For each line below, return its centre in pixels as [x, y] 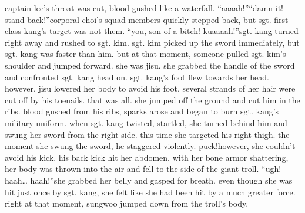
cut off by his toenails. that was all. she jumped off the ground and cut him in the [152, 99]
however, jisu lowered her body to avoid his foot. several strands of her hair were [150, 88]
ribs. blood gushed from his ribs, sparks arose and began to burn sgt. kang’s [142, 111]
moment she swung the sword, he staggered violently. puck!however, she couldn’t [150, 146]
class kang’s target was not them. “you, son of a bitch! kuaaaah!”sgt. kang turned [152, 31]
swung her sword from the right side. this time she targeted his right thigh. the [147, 134]
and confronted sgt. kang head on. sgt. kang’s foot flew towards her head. [137, 77]
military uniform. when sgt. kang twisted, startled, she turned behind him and [146, 122]
